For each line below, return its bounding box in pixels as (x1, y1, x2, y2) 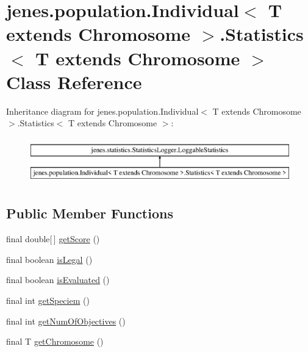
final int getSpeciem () (6, 294, 90, 307)
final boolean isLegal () (6, 253, 93, 265)
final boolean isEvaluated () (6, 273, 110, 286)
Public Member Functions (6, 204, 173, 223)
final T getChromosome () (6, 335, 104, 348)
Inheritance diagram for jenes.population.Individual (6, 104, 199, 117)
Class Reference (6, 69, 142, 94)
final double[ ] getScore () (6, 232, 100, 245)
